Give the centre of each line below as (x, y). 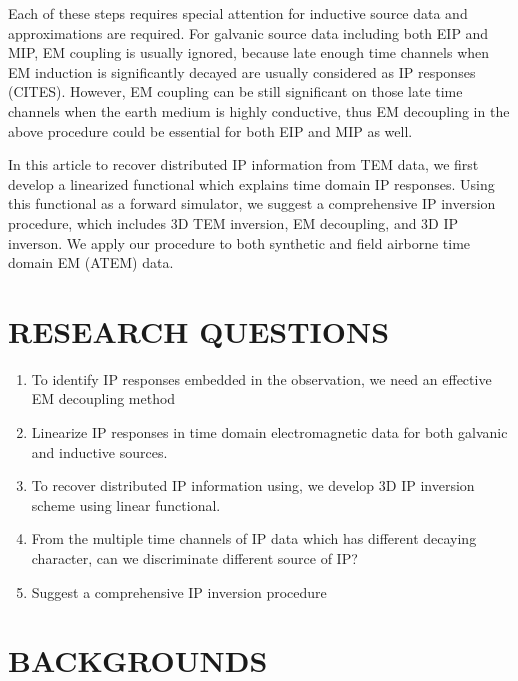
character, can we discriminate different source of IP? (194, 558)
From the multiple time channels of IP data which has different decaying (254, 538)
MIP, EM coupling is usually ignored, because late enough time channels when (249, 52)
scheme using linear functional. (126, 504)
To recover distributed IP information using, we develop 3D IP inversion (253, 485)
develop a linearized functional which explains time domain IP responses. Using (251, 183)
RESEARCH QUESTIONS (199, 330)
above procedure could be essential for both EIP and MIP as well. (210, 130)
